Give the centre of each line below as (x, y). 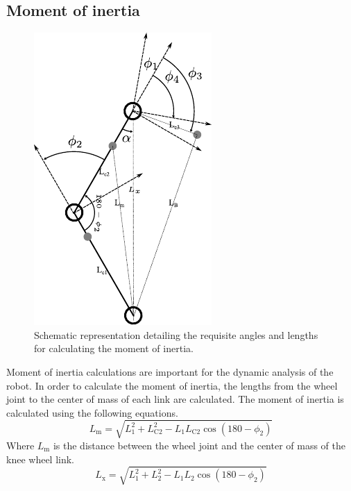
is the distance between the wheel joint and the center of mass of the (199, 445)
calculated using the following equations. (92, 412)
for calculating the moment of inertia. (114, 348)
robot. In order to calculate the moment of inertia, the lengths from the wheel (172, 385)
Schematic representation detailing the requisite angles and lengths (176, 334)
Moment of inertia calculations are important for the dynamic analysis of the (170, 371)
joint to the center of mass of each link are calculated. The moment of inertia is (175, 399)
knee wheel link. (40, 459)
